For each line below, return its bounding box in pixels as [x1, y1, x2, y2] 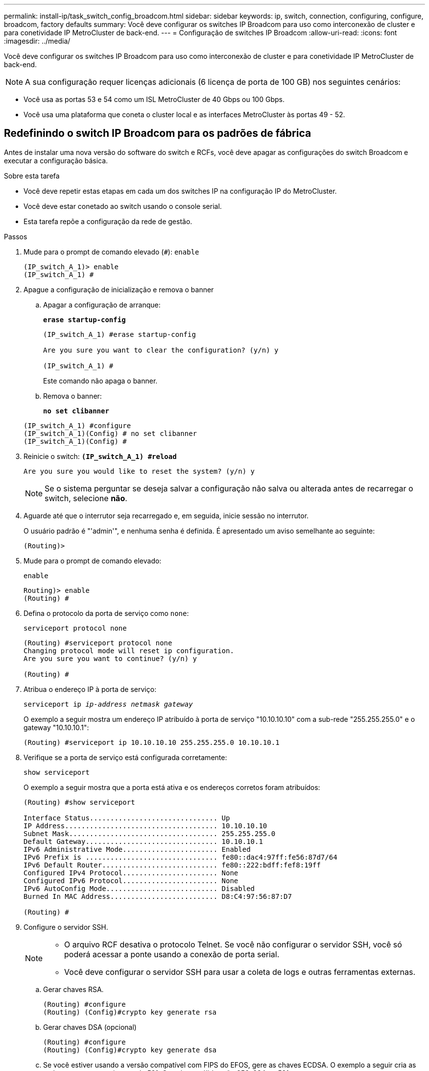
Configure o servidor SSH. [24, 922, 108, 931]
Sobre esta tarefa [4, 171, 60, 180]
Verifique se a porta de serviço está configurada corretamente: [24, 753, 227, 762]
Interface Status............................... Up [24, 814, 230, 822]
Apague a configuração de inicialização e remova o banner [24, 285, 214, 294]
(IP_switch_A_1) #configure [24, 421, 131, 430]
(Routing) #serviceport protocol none [24, 638, 172, 647]
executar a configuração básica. [4, 156, 108, 165]
